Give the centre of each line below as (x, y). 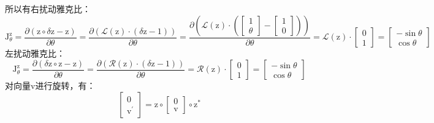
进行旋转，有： (65, 86)
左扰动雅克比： (35, 53)
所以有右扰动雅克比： (48, 9)
